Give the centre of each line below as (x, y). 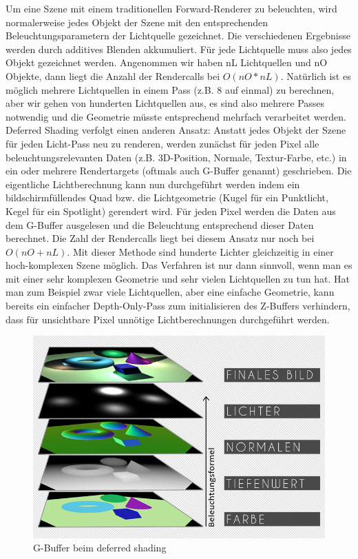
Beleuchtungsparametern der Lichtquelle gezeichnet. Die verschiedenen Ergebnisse (178, 35)
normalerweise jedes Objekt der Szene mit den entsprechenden (137, 22)
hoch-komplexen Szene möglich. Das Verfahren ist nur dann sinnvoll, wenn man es (179, 265)
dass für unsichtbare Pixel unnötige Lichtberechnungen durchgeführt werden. (168, 319)
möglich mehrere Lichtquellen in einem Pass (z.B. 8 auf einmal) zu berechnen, (170, 89)
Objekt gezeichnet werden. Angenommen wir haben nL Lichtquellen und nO (167, 62)
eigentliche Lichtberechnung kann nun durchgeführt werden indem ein (153, 184)
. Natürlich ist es (316, 75)
